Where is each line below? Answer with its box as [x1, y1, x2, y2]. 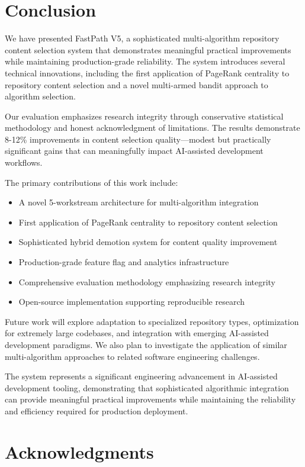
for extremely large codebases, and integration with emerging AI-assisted [5, 327, 269, 339]
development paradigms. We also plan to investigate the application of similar [5, 339, 287, 350]
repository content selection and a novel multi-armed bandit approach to [5, 78, 268, 91]
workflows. [5, 156, 43, 169]
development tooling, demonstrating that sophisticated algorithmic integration [5, 381, 289, 394]
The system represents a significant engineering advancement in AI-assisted [5, 370, 278, 382]
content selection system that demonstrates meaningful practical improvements [5, 43, 291, 56]
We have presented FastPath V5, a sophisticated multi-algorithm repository [5, 32, 280, 44]
